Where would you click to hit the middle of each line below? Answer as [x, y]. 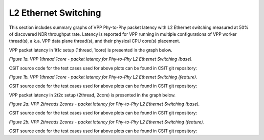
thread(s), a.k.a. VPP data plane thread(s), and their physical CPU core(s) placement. [95, 41]
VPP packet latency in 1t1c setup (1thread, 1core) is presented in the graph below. [91, 50]
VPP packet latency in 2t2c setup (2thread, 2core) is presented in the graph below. [92, 95]
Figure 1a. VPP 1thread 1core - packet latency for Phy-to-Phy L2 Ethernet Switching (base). [101, 59]
